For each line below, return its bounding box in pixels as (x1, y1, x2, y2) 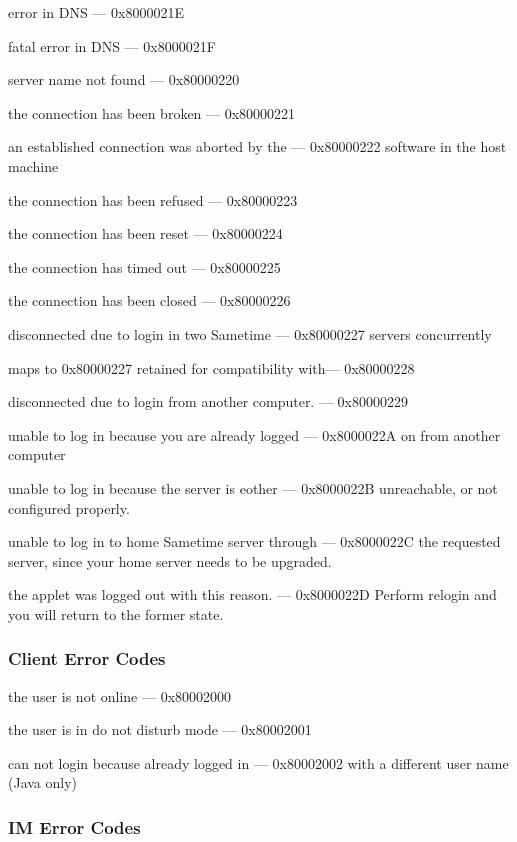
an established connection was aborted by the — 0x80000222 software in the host (8, 136, 507, 157)
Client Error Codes (8, 646, 166, 671)
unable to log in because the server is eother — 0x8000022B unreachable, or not (8, 477, 498, 498)
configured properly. (8, 497, 130, 518)
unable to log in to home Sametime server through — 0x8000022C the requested (8, 531, 501, 552)
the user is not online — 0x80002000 (8, 685, 232, 706)
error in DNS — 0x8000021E (8, 2, 184, 22)
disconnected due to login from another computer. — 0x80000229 (8, 391, 408, 412)
